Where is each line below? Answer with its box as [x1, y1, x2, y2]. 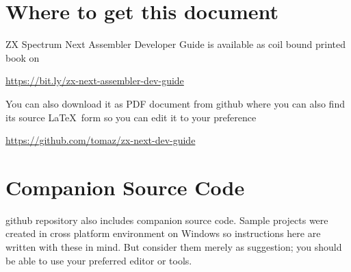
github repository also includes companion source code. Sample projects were [5, 212, 328, 227]
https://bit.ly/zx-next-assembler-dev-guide [5, 73, 184, 88]
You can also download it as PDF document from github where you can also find [5, 96, 345, 110]
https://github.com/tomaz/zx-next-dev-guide [5, 133, 196, 147]
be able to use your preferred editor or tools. [5, 253, 192, 267]
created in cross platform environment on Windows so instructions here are [5, 226, 321, 240]
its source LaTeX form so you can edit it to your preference [5, 110, 257, 124]
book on [5, 50, 40, 64]
